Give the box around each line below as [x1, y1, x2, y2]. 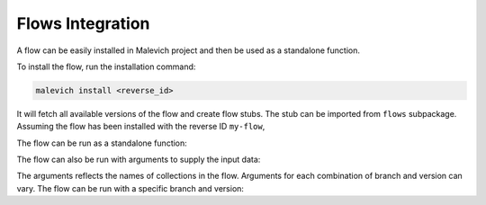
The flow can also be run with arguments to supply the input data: [16, 154, 261, 165]
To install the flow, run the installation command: [16, 61, 196, 72]
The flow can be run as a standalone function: [16, 138, 188, 148]
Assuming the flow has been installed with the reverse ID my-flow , [16, 121, 265, 132]
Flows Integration [16, 13, 150, 33]
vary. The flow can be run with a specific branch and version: [16, 183, 245, 193]
